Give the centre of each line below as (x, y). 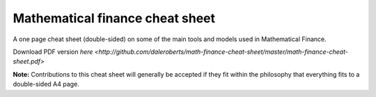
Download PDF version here (53, 52)
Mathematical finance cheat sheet (114, 18)
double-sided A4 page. (46, 84)
